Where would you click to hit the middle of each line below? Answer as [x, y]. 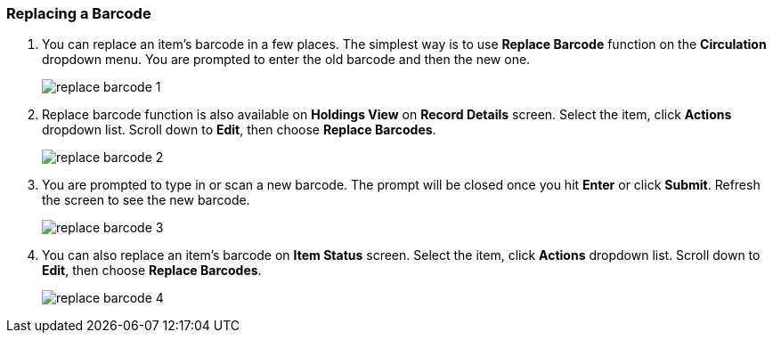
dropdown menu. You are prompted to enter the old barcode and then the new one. [286, 60]
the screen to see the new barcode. [146, 200]
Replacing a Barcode [79, 13]
